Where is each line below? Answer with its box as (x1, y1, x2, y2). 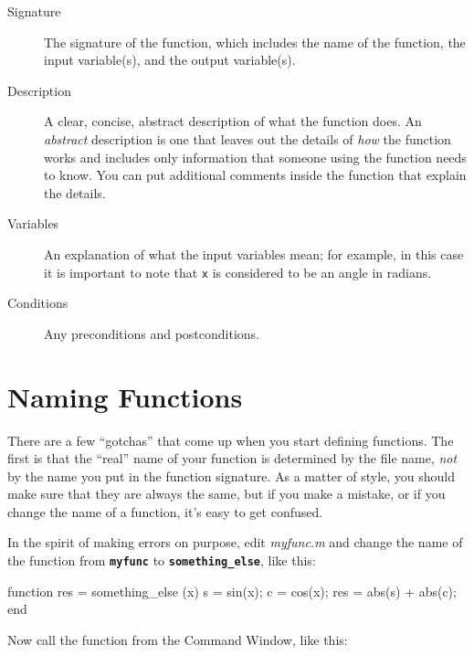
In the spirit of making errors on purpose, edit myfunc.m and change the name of (7, 533, 463, 552)
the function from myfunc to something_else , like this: (7, 551, 316, 570)
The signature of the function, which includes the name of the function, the (44, 32, 466, 51)
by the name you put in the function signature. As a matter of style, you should (7, 466, 456, 485)
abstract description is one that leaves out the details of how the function (44, 129, 451, 148)
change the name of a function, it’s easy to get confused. (7, 502, 323, 521)
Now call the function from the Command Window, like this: (7, 629, 348, 649)
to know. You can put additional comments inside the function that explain (44, 165, 467, 185)
